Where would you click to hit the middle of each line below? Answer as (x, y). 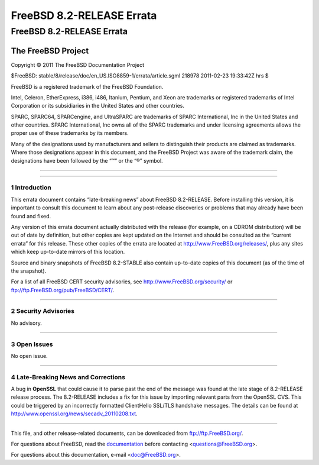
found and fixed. (31, 216)
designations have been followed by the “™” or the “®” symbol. (87, 160)
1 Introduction (31, 188)
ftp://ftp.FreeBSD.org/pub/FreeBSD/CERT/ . (63, 290)
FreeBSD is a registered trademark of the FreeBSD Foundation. (87, 86)
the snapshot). (29, 271)
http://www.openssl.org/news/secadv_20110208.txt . (74, 414)
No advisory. (27, 323)
